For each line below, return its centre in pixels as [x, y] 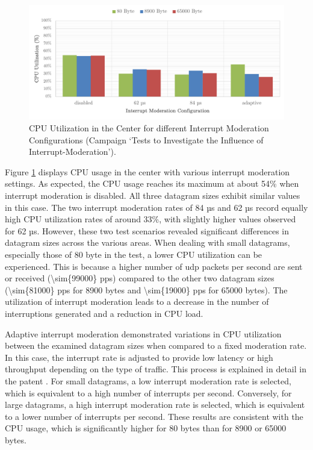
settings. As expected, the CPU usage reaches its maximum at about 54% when [152, 183]
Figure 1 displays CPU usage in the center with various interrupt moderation [147, 171]
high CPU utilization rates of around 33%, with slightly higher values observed [150, 219]
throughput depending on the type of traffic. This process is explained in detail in [156, 369]
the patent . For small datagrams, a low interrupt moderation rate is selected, [148, 380]
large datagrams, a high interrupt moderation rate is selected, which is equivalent [155, 405]
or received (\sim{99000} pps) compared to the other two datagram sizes [140, 278]
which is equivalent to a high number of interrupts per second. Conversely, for [148, 392]
